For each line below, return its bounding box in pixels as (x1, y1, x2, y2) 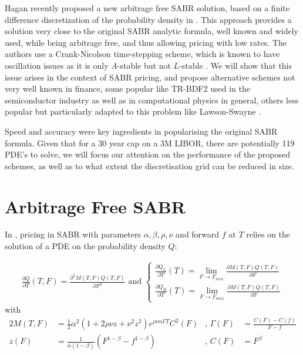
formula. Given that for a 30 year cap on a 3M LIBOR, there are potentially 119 (5, 136, 295, 149)
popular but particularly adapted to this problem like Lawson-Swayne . (5, 105, 261, 118)
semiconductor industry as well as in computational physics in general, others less (5, 93, 299, 106)
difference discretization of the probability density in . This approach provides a (5, 13, 292, 25)
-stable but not (117, 59, 171, 71)
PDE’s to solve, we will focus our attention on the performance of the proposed (5, 148, 290, 160)
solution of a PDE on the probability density (5, 240, 166, 252)
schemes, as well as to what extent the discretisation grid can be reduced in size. (5, 159, 294, 172)
